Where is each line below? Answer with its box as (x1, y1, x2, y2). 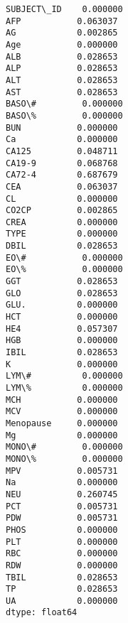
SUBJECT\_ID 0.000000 (6, 4, 123, 14)
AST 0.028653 (6, 87, 118, 97)
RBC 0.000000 (6, 548, 118, 559)
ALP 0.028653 (6, 63, 118, 74)
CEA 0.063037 (6, 181, 118, 192)
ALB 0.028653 (6, 51, 118, 62)
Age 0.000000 (6, 39, 118, 50)
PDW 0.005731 (6, 513, 118, 524)
